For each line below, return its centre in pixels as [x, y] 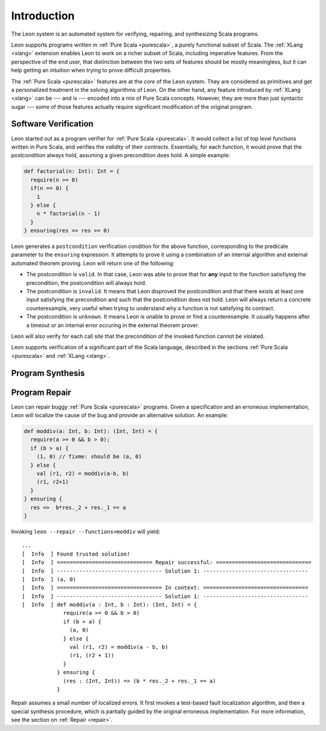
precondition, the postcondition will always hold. [86, 283]
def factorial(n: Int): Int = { [72, 171]
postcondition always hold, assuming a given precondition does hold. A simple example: [121, 155]
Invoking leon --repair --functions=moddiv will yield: [86, 531]
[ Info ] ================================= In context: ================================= [165, 588]
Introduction [43, 16]
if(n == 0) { [50, 188]
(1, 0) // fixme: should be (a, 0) [89, 457]
